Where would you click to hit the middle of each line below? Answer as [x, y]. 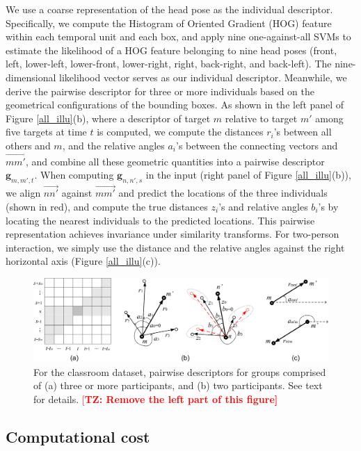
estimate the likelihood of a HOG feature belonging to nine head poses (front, [171, 50]
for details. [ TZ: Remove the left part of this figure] [156, 399]
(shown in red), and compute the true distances [107, 206]
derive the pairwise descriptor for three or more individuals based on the [160, 91]
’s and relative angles [263, 206]
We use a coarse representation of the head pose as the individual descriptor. [169, 9]
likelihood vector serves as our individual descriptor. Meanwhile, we [203, 77]
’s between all [303, 132]
